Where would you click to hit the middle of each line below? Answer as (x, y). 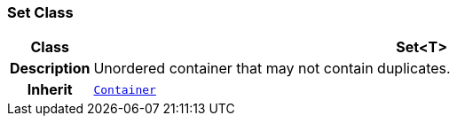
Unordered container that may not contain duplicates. (272, 69)
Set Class (40, 12)
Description (50, 69)
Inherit (50, 90)
